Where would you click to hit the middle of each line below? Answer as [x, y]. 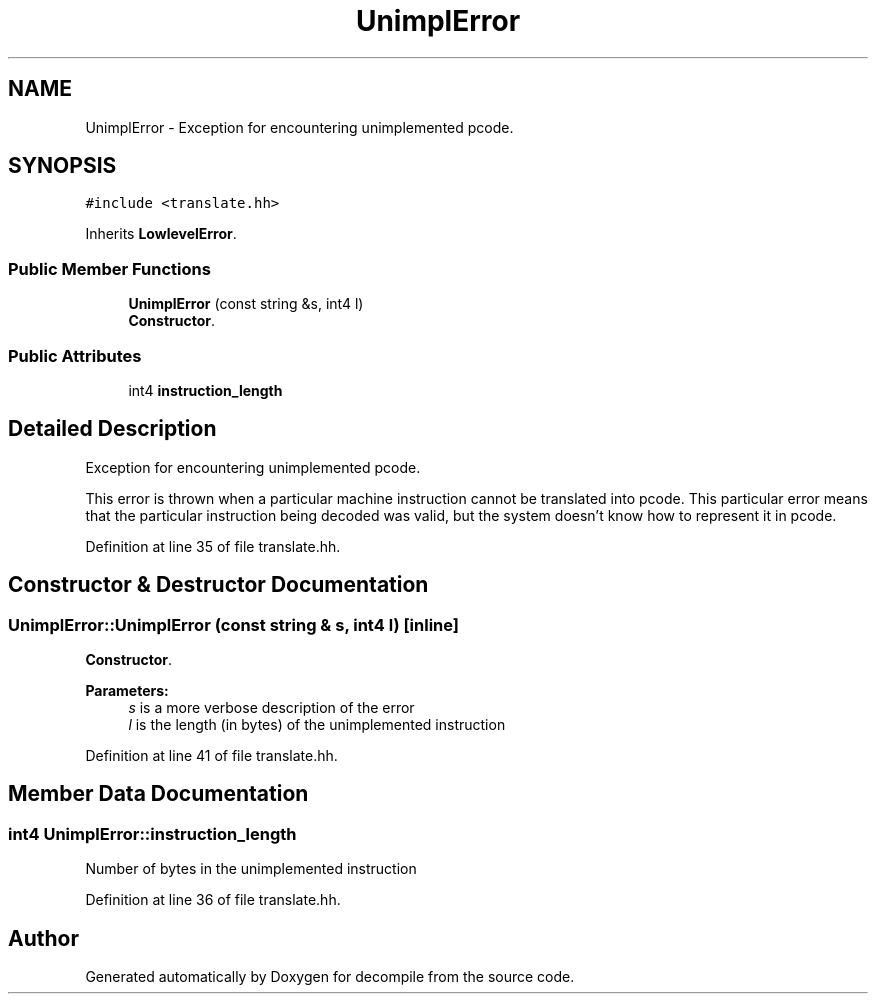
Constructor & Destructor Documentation [218, 585]
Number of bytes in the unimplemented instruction [251, 869]
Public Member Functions [109, 268]
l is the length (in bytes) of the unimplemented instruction [317, 724]
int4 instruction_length [205, 390]
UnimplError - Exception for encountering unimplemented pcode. [299, 127]
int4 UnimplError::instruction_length [152, 833]
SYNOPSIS [62, 166]
